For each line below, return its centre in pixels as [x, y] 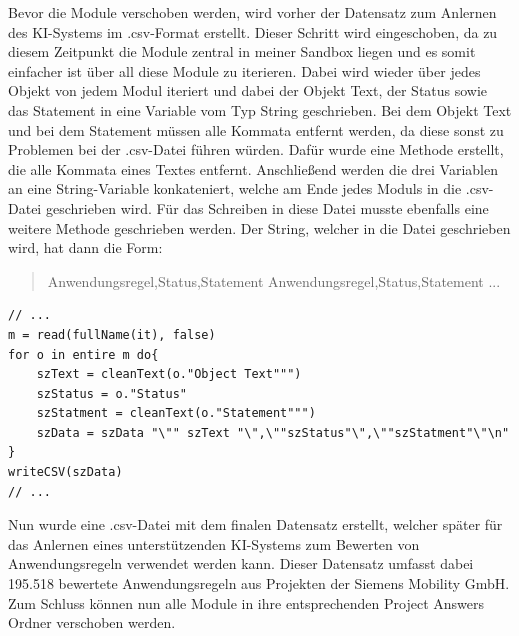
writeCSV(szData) [65, 472]
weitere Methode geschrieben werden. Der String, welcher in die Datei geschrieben [259, 227]
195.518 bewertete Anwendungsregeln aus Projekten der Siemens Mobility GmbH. [259, 583]
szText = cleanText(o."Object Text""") [169, 374]
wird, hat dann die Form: [85, 247]
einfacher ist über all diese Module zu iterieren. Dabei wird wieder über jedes [244, 70]
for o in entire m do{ [83, 354]
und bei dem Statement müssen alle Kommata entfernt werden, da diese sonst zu [256, 129]
